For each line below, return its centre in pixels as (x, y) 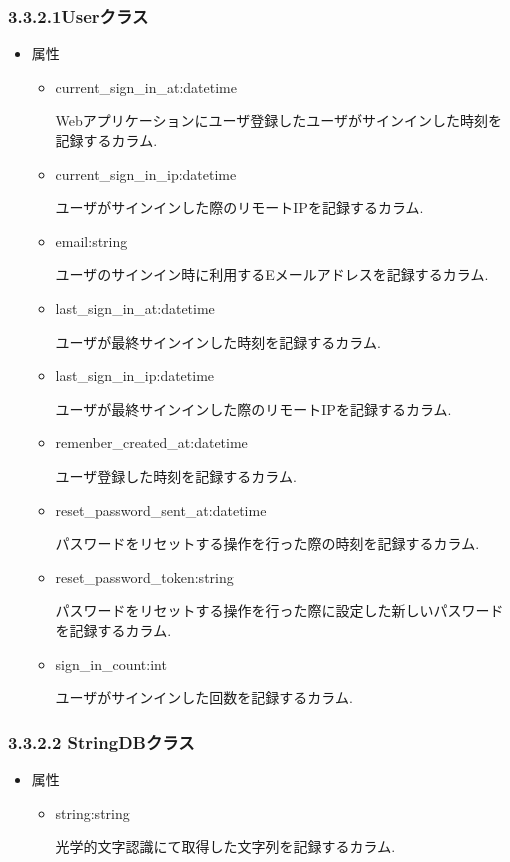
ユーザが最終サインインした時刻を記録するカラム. (218, 341)
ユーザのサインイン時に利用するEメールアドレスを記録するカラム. (272, 274)
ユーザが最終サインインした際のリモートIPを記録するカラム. (253, 408)
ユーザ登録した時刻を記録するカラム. (176, 475)
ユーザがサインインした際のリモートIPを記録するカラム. (239, 207)
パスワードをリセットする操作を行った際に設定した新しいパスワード (279, 610)
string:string (92, 812)
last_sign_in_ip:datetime (135, 375)
